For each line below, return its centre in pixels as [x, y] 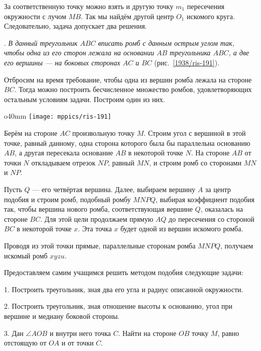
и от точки [78, 343]
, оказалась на [222, 209]
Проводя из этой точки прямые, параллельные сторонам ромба [100, 245]
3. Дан [14, 333]
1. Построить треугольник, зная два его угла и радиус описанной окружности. [124, 289]
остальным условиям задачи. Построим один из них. [85, 99]
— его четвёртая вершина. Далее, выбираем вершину [114, 189]
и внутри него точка [80, 333]
